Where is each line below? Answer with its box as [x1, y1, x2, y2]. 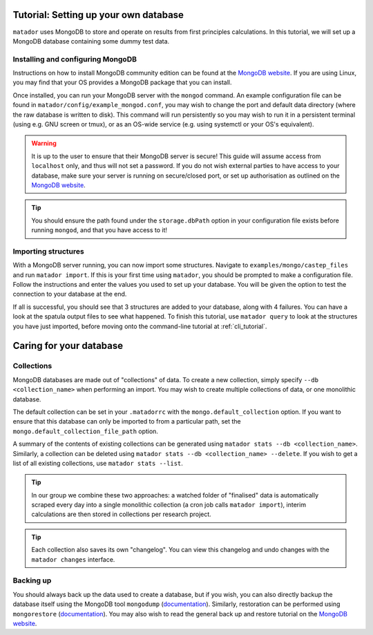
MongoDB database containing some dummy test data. [12, 37, 170, 45]
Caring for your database [12, 340, 124, 352]
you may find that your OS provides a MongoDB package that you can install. [12, 78, 232, 86]
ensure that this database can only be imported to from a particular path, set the [12, 417, 241, 426]
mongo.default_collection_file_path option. [12, 427, 159, 435]
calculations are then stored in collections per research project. [31, 510, 212, 518]
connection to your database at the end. [12, 290, 127, 298]
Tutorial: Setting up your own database [12, 9, 184, 21]
